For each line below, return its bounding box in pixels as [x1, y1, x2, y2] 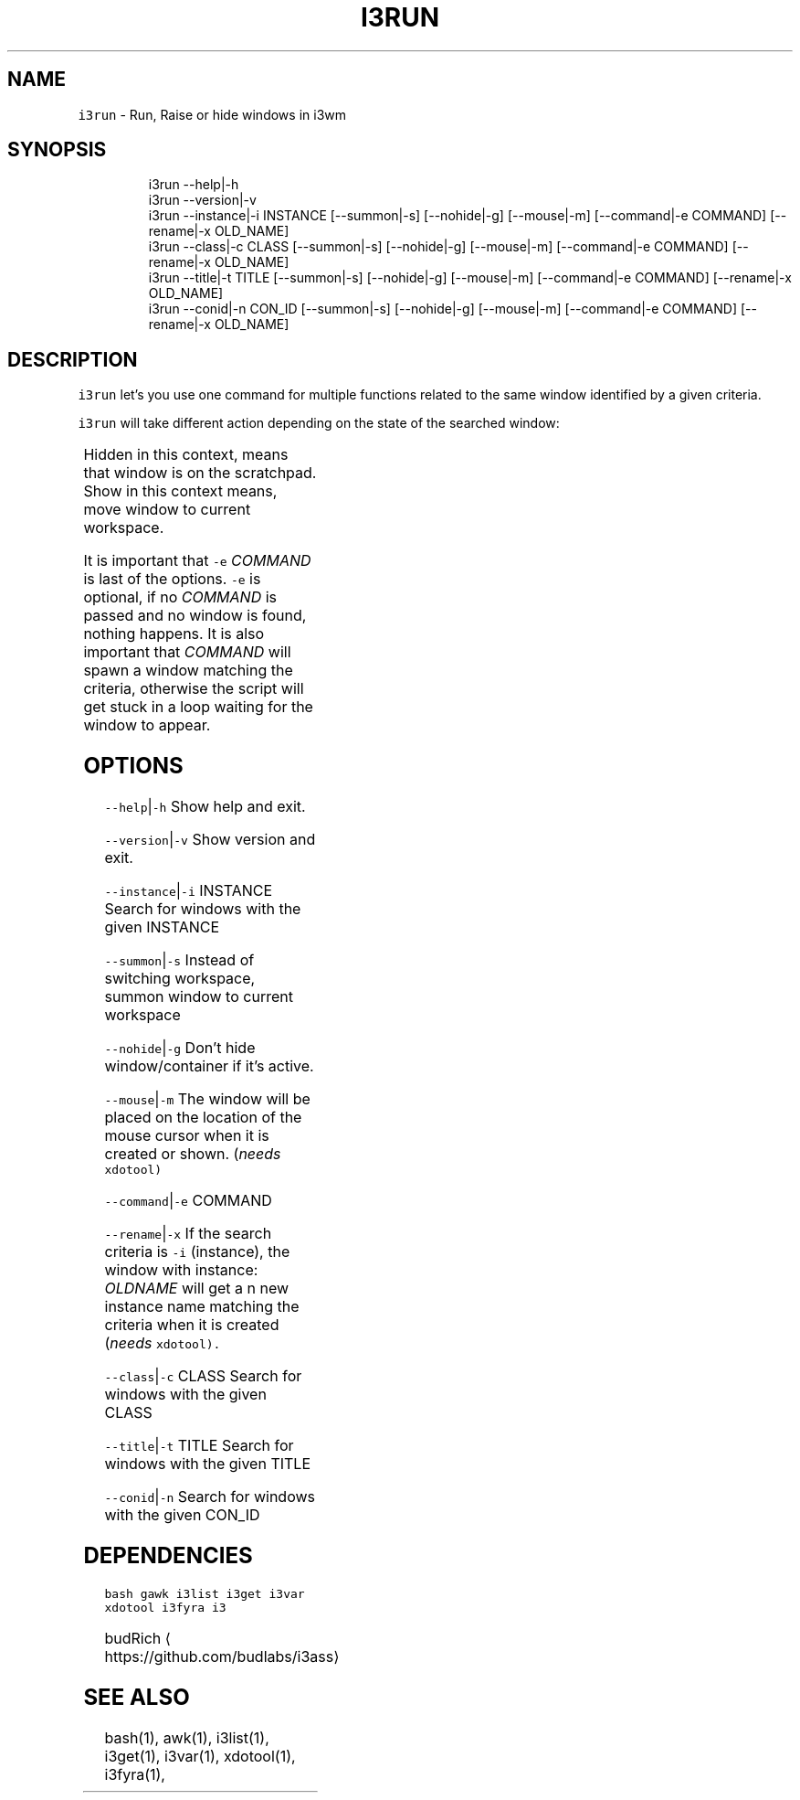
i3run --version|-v [148, 192, 257, 208]
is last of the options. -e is [83, 570, 261, 589]
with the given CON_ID [104, 1506, 260, 1525]
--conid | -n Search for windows [104, 1487, 316, 1507]
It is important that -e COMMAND [83, 551, 311, 570]
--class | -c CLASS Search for [104, 1367, 302, 1386]
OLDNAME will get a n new [104, 1279, 289, 1298]
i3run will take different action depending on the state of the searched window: [78, 415, 560, 431]
